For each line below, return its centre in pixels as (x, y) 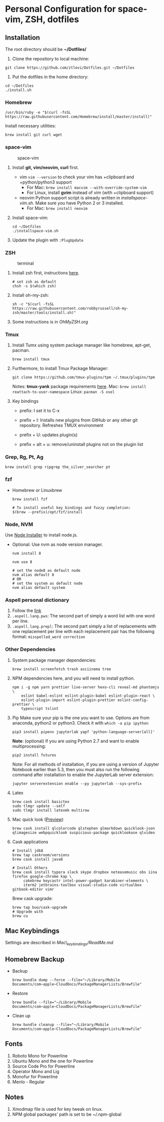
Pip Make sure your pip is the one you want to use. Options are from (81, 718)
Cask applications (30, 842)
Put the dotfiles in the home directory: (50, 77)
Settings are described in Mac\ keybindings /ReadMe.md (59, 943)
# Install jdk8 (28, 851)
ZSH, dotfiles (52, 19)
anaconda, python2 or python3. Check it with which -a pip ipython (80, 723)
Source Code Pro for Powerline (43, 1066)
